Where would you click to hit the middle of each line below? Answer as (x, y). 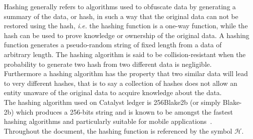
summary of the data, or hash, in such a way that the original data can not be (121, 16)
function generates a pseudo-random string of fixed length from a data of (113, 45)
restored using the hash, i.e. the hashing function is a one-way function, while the (126, 26)
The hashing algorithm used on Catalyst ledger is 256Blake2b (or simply (112, 102)
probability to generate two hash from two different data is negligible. (108, 64)
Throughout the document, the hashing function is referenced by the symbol (118, 130)
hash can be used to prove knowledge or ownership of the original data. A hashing (127, 35)
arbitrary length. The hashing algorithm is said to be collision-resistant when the (125, 54)
